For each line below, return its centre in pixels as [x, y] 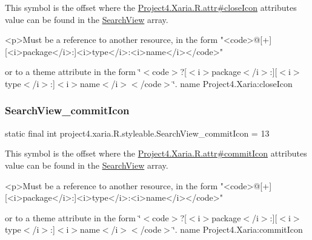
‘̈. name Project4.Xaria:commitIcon [237, 229]
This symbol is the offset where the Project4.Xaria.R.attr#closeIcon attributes [151, 7]
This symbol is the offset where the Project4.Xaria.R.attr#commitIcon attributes [156, 153]
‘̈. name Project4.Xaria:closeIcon [232, 83]
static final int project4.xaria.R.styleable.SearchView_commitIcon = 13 [137, 133]
